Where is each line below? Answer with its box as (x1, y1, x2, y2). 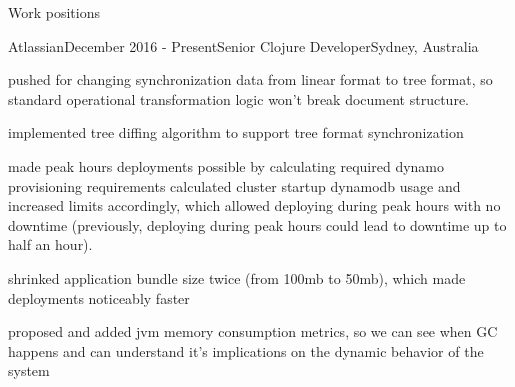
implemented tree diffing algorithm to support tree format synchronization (8, 122, 464, 143)
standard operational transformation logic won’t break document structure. (8, 88, 470, 109)
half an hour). (8, 234, 93, 255)
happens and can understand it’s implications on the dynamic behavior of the (8, 340, 484, 361)
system (8, 360, 50, 381)
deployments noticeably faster (8, 287, 190, 308)
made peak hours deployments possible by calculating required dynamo (8, 155, 445, 176)
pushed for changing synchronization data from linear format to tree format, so (8, 69, 493, 90)
